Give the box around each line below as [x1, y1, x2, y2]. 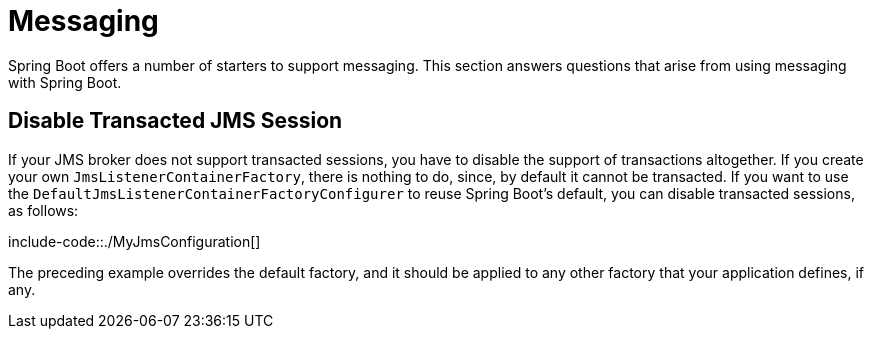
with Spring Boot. [8, 73, 122, 91]
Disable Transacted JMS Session [8, 108, 343, 134]
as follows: [8, 201, 79, 219]
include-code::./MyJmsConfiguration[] [8, 232, 261, 250]
